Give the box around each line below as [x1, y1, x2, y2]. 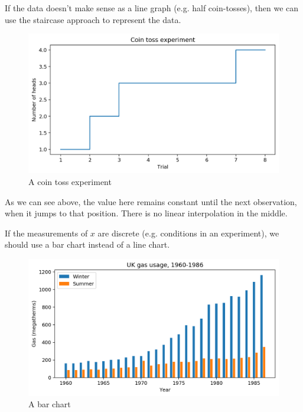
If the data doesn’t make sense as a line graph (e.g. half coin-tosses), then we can [5, 2, 299, 14]
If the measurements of [5, 226, 88, 239]
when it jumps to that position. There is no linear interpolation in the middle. [5, 207, 288, 219]
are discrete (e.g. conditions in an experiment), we [97, 226, 279, 239]
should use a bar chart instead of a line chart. [5, 238, 170, 251]
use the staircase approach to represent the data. [5, 13, 181, 25]
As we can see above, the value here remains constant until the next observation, [5, 195, 297, 207]
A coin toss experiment [28, 176, 112, 188]
